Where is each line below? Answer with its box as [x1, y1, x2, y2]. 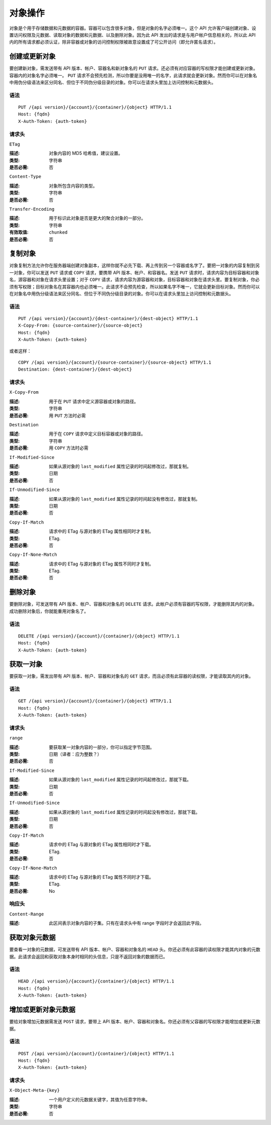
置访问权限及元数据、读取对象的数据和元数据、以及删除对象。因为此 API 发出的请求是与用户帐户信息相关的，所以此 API [9, 32, 256, 38]
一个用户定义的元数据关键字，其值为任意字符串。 [49, 1096, 150, 1102]
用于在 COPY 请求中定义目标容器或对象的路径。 [49, 431, 146, 437]
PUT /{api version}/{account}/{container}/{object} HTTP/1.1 [18, 104, 172, 110]
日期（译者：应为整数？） [49, 751, 102, 757]
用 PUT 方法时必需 [49, 412, 86, 418]
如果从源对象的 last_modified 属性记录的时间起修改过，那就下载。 [49, 776, 192, 782]
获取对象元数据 [9, 933, 56, 942]
